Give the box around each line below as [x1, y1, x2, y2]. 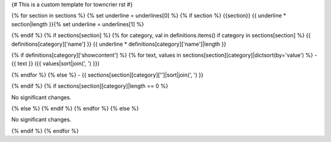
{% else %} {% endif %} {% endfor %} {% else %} [11, 104, 139, 112]
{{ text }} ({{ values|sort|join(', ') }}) [11, 60, 100, 67]
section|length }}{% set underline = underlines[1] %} [11, 20, 144, 27]
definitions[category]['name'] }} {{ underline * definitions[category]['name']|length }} [11, 40, 227, 48]
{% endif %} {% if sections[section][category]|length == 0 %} [11, 82, 169, 90]
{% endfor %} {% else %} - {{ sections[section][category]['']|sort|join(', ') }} [11, 71, 204, 79]
